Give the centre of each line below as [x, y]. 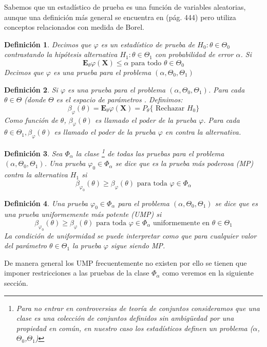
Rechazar [170, 108]
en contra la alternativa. [203, 132]
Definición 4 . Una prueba [46, 203]
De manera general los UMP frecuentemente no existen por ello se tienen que [126, 262]
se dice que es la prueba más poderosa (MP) [184, 163]
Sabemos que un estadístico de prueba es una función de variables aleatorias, [125, 7]
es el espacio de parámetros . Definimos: [119, 99]
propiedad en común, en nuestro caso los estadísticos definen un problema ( [135, 328]
